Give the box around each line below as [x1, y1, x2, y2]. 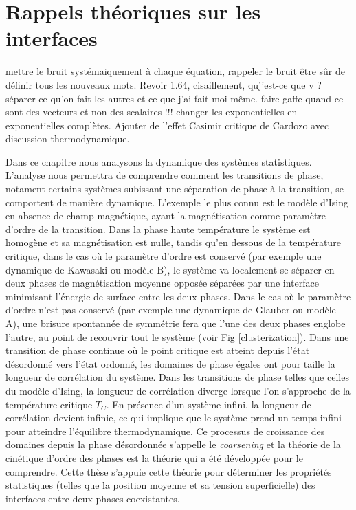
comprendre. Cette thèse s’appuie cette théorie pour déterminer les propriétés [5, 464, 332, 478]
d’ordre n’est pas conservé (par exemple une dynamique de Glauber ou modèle [5, 302, 336, 317]
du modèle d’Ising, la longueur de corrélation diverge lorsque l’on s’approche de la [5, 383, 351, 397]
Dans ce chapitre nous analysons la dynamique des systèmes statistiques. [5, 154, 312, 168]
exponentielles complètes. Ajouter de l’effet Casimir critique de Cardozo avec [5, 118, 329, 132]
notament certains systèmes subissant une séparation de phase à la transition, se [5, 181, 344, 196]
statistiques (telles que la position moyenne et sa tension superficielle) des [5, 478, 315, 492]
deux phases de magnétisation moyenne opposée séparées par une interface [5, 276, 319, 290]
